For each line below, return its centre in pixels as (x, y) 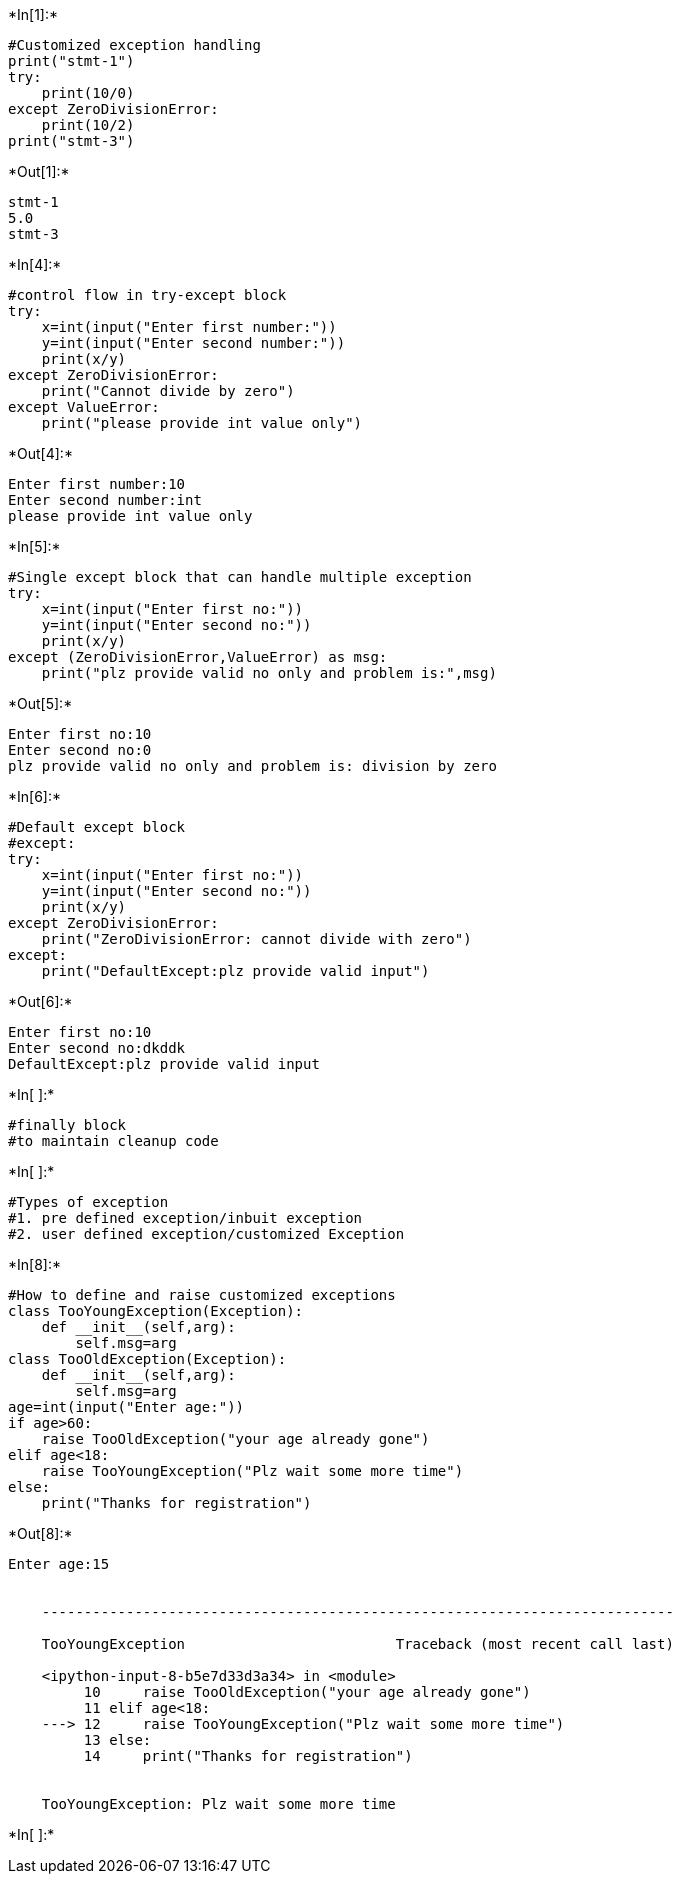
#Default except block (97, 827)
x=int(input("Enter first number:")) (189, 327)
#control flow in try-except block (147, 295)
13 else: (117, 1740)
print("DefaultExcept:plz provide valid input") (235, 971)
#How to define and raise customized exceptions (202, 1295)
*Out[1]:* (39, 171)
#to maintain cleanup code (113, 1141)
